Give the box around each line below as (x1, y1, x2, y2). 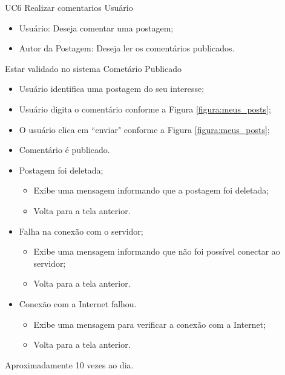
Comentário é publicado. (19, 143, 110, 156)
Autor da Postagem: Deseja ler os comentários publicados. (19, 42, 235, 54)
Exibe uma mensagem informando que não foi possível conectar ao (33, 245, 280, 258)
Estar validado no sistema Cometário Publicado (5, 62, 182, 74)
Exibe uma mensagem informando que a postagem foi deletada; (33, 184, 269, 197)
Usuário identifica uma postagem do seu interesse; (19, 82, 205, 95)
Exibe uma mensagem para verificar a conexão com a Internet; (33, 318, 266, 330)
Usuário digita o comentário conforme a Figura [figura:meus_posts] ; (19, 102, 271, 115)
